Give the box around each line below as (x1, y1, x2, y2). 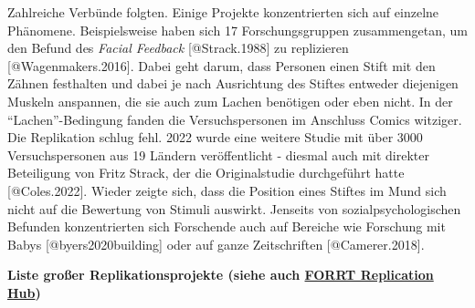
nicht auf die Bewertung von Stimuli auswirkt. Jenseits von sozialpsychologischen (7, 199, 461, 218)
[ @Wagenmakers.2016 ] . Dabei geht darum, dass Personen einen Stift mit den (7, 56, 436, 75)
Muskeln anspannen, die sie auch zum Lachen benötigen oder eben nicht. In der (7, 91, 453, 110)
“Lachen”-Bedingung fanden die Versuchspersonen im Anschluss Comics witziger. (7, 109, 462, 128)
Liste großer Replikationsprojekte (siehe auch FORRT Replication (7, 265, 434, 284)
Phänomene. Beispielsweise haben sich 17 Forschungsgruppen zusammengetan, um (7, 20, 469, 39)
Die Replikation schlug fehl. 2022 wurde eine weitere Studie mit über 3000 (7, 128, 423, 147)
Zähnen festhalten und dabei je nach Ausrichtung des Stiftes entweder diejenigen (7, 74, 459, 93)
